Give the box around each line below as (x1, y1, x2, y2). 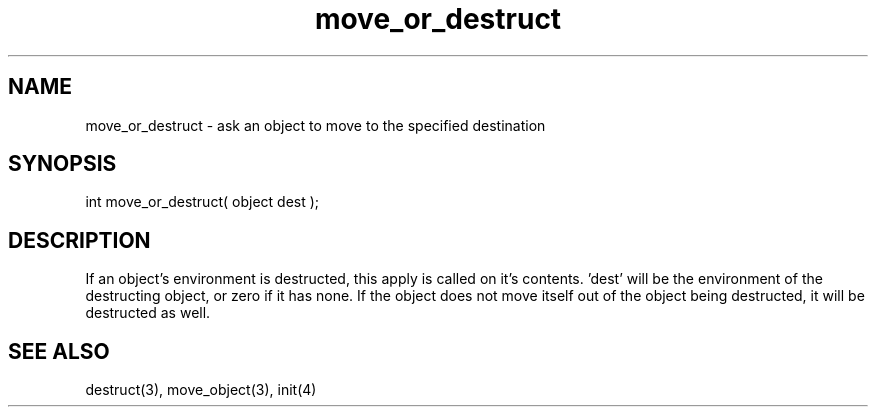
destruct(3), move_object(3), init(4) (85, 381, 317, 399)
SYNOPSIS (8, 151, 117, 177)
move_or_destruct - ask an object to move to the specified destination (85, 116, 546, 134)
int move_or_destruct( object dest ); (85, 193, 320, 211)
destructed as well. (85, 304, 211, 322)
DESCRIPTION (8, 227, 151, 253)
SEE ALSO (8, 338, 110, 364)
